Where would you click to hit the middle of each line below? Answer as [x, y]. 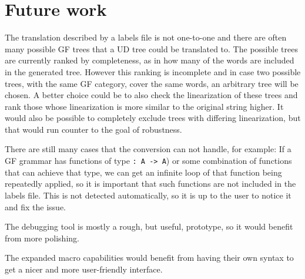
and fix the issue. [35, 206]
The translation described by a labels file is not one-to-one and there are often [146, 37]
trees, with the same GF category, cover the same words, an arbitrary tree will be [152, 83]
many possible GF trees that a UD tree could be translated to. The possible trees [151, 48]
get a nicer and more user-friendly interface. [84, 269]
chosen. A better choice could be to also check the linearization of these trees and [151, 95]
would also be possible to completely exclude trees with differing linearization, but [153, 118]
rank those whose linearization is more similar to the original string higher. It [144, 106]
